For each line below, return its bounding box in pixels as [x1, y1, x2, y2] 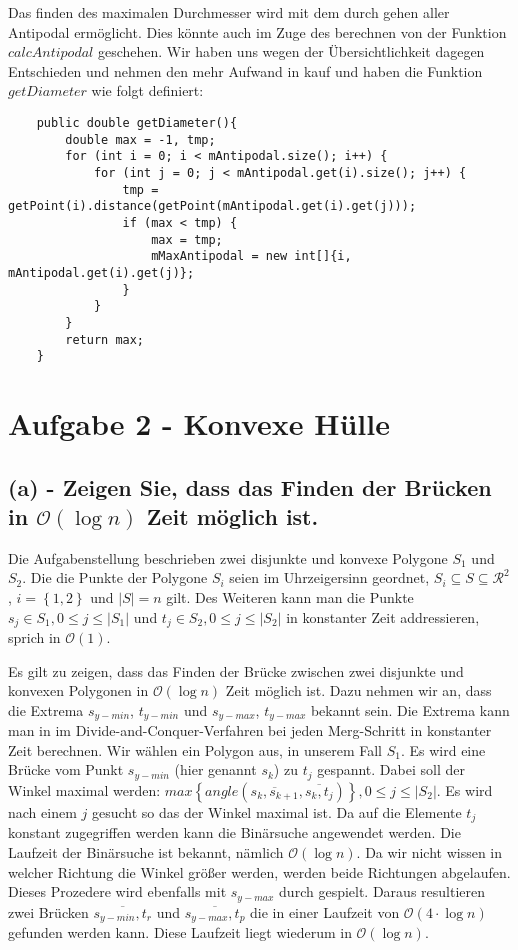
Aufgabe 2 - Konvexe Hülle [8, 403, 390, 443]
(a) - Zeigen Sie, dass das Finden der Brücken [8, 471, 492, 502]
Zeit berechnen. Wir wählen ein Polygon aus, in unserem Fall [8, 739, 383, 760]
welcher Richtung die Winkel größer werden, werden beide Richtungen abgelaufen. [8, 861, 511, 882]
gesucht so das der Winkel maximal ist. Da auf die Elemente [91, 801, 462, 822]
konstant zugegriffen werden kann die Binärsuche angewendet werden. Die [8, 822, 461, 843]
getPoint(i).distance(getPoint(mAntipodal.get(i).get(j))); [8, 199, 417, 214]
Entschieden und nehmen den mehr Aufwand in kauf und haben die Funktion [8, 60, 483, 81]
